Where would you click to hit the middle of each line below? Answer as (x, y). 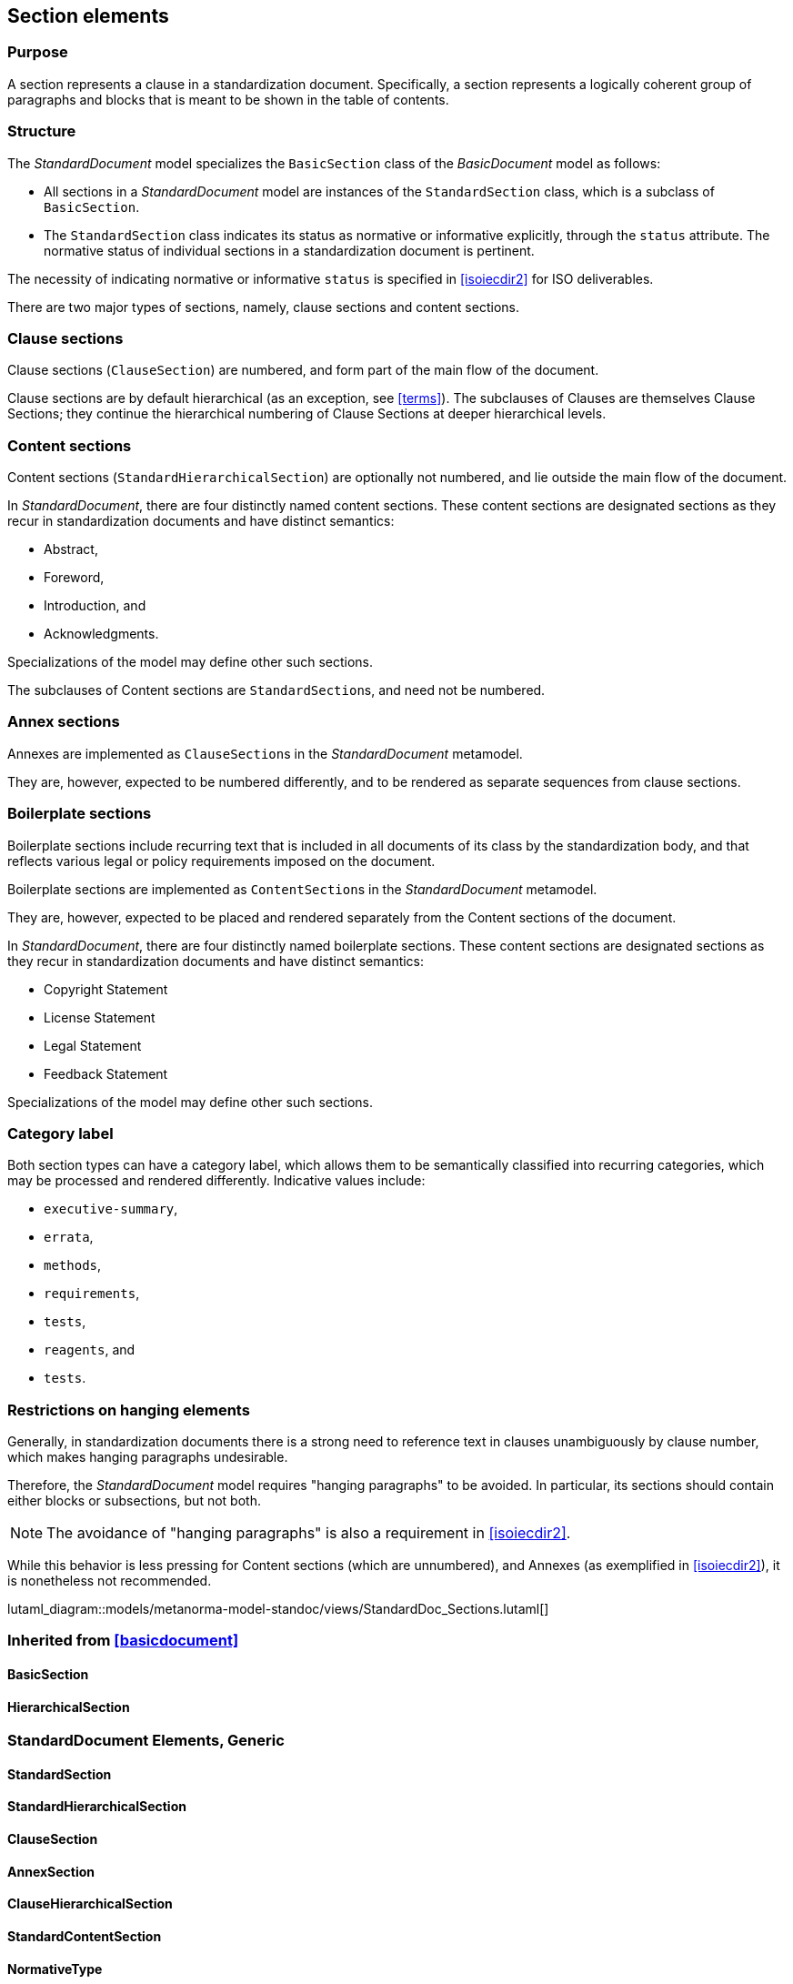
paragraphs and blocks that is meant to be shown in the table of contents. (228, 99)
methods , (73, 1265)
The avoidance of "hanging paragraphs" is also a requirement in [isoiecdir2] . (309, 1533)
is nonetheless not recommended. (110, 1581)
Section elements (88, 16)
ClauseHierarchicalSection (90, 1904)
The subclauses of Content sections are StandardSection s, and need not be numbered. (276, 690)
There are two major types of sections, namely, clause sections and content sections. (263, 307)
